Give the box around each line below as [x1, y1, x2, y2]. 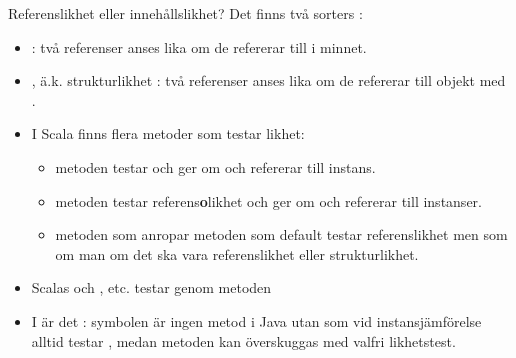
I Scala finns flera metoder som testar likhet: [31, 123, 305, 144]
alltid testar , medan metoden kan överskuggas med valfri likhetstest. [31, 330, 456, 351]
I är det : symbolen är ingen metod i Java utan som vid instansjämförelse [31, 310, 482, 331]
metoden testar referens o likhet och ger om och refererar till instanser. [55, 190, 482, 211]
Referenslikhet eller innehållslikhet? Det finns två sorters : [8, 3, 363, 23]
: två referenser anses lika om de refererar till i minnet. [31, 36, 367, 57]
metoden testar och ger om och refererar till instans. [55, 156, 376, 177]
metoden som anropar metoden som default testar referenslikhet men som [55, 224, 508, 245]
